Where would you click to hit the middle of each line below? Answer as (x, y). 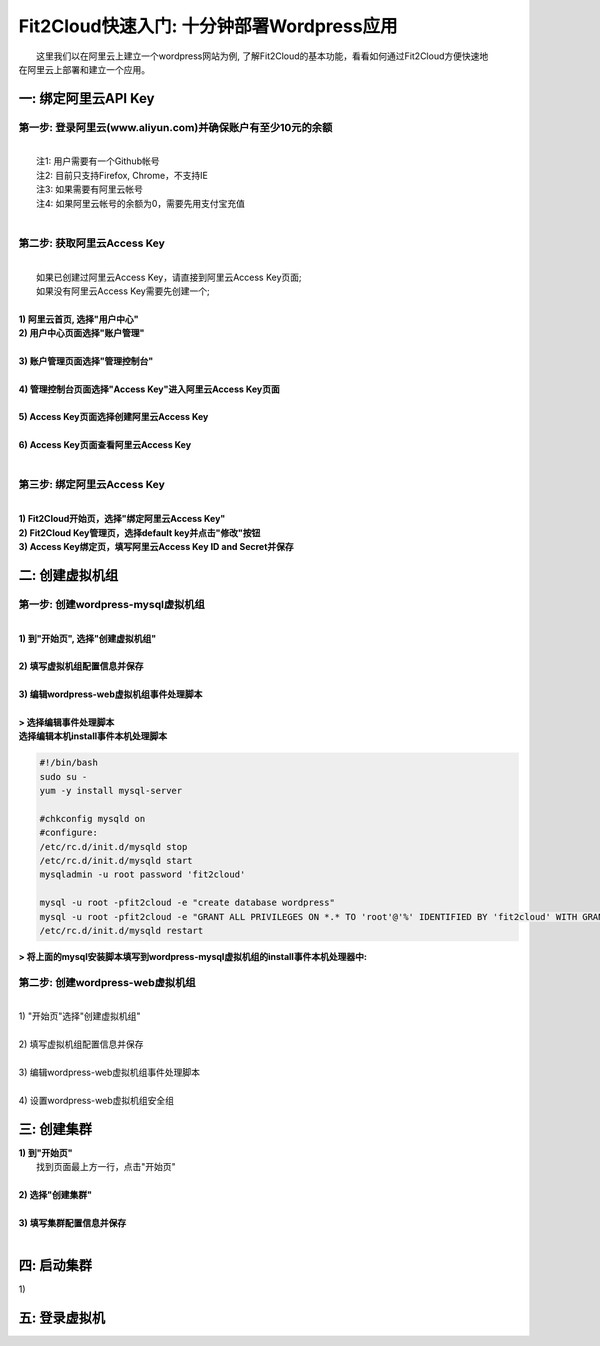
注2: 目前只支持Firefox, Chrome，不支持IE (122, 175)
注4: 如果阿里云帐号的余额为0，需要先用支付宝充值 (140, 203)
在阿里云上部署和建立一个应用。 (84, 69)
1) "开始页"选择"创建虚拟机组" (79, 1016)
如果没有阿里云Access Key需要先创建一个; (123, 291)
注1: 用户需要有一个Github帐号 (98, 161)
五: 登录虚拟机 (61, 1317)
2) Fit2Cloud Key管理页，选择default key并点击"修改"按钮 (139, 532)
